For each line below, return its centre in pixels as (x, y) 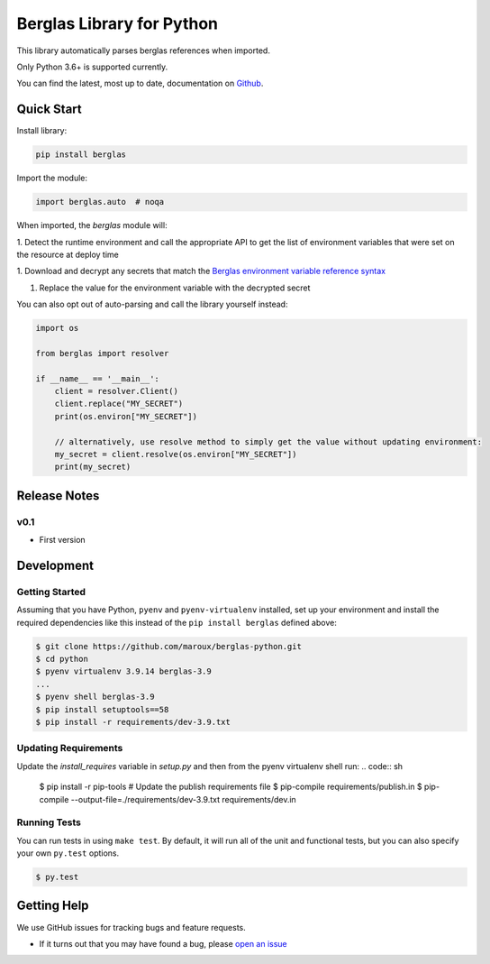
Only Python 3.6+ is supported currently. (92, 67)
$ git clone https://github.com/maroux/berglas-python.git (168, 646)
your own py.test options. (68, 853)
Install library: (42, 131)
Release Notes (58, 496)
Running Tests (49, 822)
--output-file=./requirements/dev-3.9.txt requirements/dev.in (183, 799)
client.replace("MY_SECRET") (119, 404)
